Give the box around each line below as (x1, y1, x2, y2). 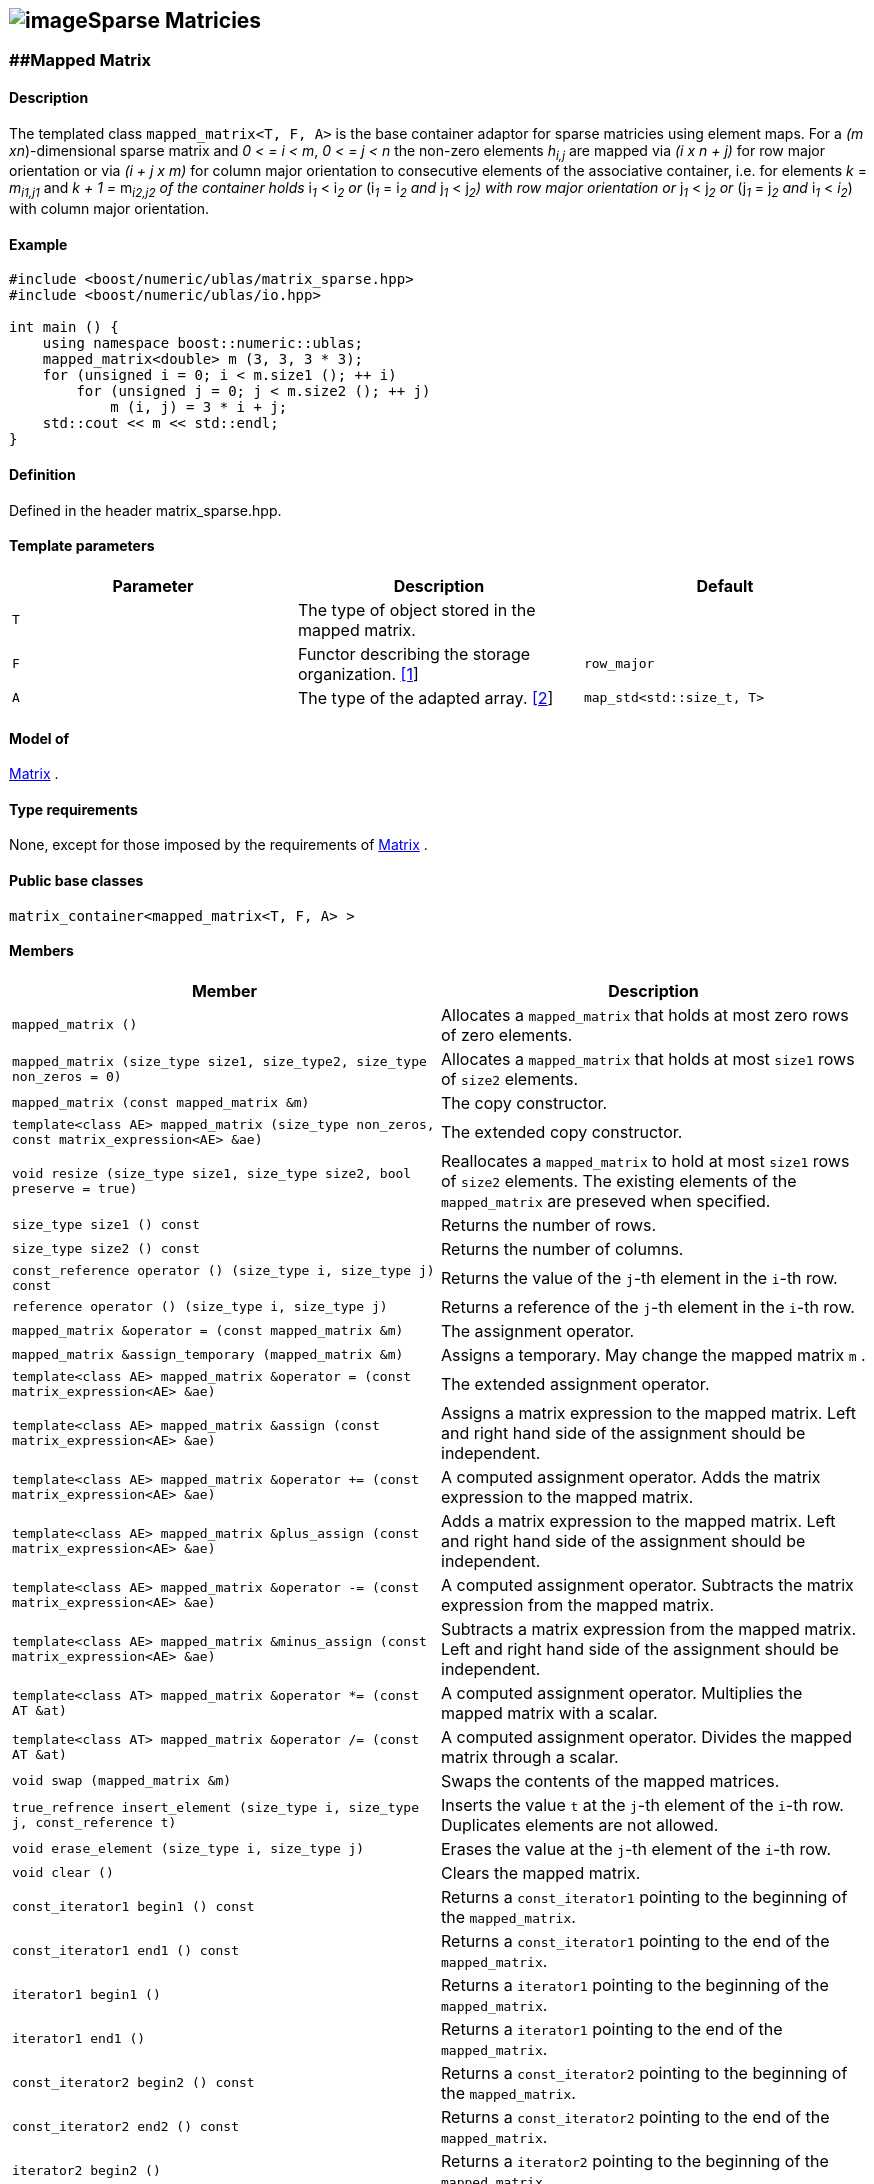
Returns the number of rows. (441, 1214, 657, 1235)
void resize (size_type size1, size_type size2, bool (12, 1165, 412, 1181)
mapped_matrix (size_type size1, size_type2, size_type (12, 1053, 427, 1069)
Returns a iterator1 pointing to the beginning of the (441, 1974, 829, 1995)
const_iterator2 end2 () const (12, 2119, 239, 2135)
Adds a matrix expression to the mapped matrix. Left (441, 1510, 836, 1531)
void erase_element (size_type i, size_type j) (12, 1841, 365, 1857)
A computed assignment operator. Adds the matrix (441, 1466, 821, 1487)
